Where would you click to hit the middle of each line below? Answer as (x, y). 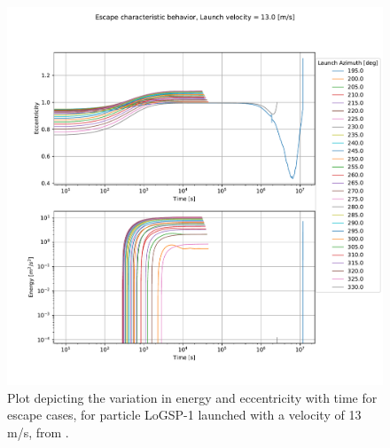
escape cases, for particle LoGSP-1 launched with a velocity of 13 (184, 415)
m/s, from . (38, 432)
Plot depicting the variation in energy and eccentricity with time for (192, 397)
